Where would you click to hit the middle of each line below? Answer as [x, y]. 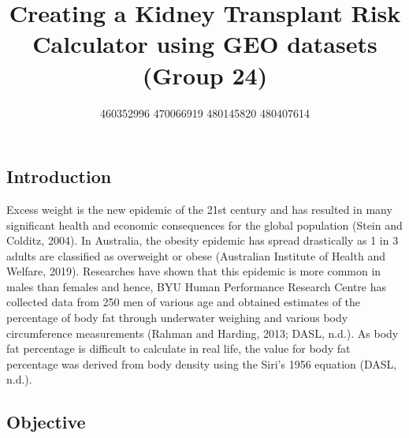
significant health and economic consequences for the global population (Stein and [204, 225]
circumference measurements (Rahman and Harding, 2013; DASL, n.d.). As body [203, 333]
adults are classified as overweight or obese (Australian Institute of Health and [196, 255]
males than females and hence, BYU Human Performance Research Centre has [197, 286]
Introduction [59, 176]
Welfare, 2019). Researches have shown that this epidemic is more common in [194, 271]
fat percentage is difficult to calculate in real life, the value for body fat [178, 348]
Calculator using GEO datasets [205, 44]
